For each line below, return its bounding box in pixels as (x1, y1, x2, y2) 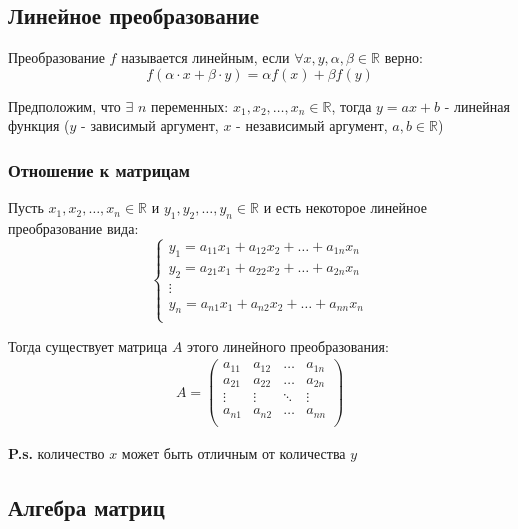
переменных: (150, 95, 229, 116)
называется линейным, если (121, 47, 290, 68)
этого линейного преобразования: (187, 335, 389, 356)
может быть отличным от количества (121, 442, 346, 463)
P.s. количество (8, 442, 105, 463)
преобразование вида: (8, 218, 139, 238)
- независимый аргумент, (236, 115, 388, 136)
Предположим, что (8, 95, 121, 116)
